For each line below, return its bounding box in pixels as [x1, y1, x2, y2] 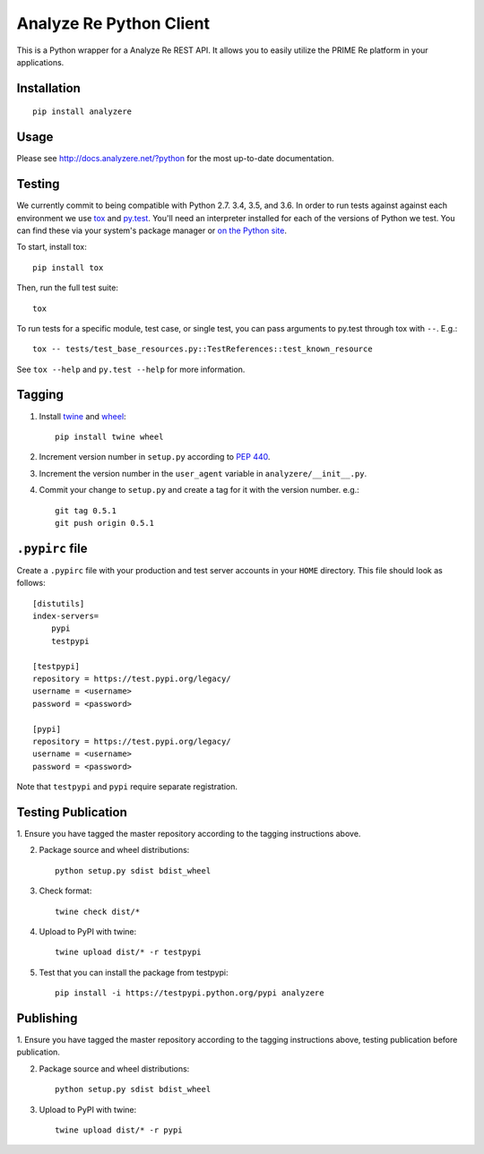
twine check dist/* [55, 906, 141, 917]
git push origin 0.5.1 [55, 518, 155, 528]
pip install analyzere [32, 107, 133, 116]
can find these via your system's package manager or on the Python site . [16, 225, 287, 236]
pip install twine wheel [55, 431, 164, 442]
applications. [16, 56, 65, 67]
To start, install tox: [16, 242, 87, 253]
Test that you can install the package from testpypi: [39, 967, 229, 977]
